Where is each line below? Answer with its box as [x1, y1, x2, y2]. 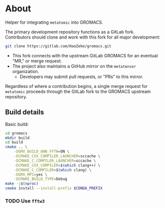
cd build [5, 140, 23, 145]
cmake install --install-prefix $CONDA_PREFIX [5, 186, 103, 191]
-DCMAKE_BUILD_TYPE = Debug [14, 176, 68, 182]
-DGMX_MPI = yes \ [14, 172, 48, 177]
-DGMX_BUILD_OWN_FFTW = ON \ [14, 149, 70, 154]
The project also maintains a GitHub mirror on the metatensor [12, 63, 136, 69]
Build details [5, 108, 44, 117]
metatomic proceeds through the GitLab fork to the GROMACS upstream [5, 88, 151, 94]
